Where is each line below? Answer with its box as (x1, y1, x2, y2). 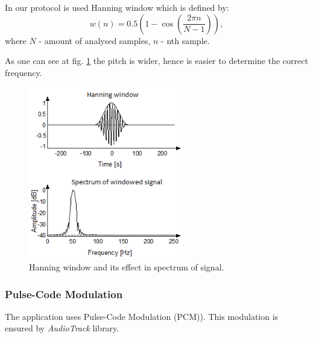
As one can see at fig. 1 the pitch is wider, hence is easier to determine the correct (5, 54, 308, 67)
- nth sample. (161, 34, 210, 46)
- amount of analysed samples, (39, 34, 151, 46)
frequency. (5, 66, 42, 78)
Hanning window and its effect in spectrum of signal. (29, 260, 224, 273)
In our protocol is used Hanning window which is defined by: (5, 1, 229, 13)
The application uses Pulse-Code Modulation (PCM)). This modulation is (5, 310, 279, 322)
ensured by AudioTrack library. (5, 322, 119, 334)
